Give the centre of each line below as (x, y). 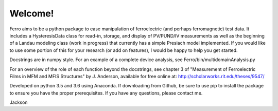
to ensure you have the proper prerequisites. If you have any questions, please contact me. (106, 93)
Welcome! (32, 13)
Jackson (19, 102)
